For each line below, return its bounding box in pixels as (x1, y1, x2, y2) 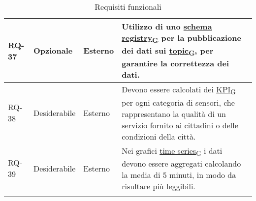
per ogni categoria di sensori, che (122, 96, 235, 108)
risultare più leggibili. (122, 180, 195, 192)
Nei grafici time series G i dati (122, 144, 223, 158)
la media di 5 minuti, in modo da (122, 169, 236, 180)
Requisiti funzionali (95, 1, 161, 12)
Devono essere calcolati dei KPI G (122, 84, 236, 97)
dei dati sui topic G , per (122, 45, 214, 58)
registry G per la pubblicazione (122, 32, 241, 45)
